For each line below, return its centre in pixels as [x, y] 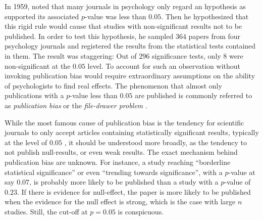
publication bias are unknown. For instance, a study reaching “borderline [118, 162]
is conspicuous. [141, 211]
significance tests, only [186, 55]
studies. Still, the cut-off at [46, 211]
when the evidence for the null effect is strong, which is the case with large [120, 202]
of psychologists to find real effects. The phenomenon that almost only [113, 85]
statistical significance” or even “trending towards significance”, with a [114, 172]
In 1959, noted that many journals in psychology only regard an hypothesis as [125, 6]
